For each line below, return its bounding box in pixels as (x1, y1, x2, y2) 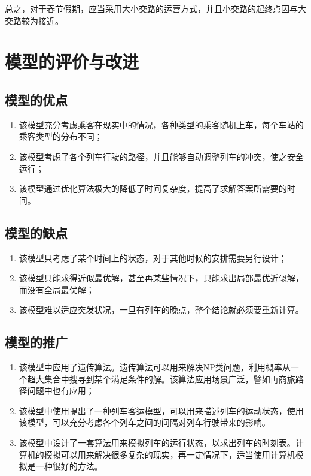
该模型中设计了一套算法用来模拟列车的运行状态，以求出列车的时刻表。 (19, 436, 295, 449)
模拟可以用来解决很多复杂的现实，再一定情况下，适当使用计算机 (44, 448, 295, 460)
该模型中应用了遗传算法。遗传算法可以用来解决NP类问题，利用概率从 (19, 361, 291, 373)
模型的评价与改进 (5, 49, 139, 74)
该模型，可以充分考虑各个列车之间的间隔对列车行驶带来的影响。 (19, 416, 270, 429)
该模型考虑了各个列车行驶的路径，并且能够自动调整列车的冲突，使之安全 (19, 150, 304, 162)
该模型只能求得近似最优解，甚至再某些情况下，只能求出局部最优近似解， (19, 272, 304, 284)
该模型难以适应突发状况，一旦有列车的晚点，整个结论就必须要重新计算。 (19, 303, 304, 316)
